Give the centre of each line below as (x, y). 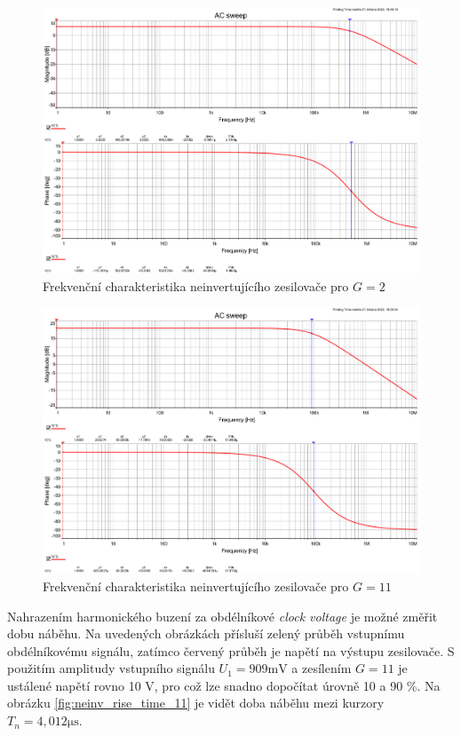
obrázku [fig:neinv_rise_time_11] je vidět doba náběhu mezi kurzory (196, 703)
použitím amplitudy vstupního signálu (111, 668)
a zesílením (322, 668)
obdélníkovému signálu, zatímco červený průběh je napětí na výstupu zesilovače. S (231, 650)
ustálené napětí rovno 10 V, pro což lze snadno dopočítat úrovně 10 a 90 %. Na (224, 685)
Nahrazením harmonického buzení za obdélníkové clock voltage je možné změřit (223, 616)
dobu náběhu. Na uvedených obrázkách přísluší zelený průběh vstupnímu (206, 633)
